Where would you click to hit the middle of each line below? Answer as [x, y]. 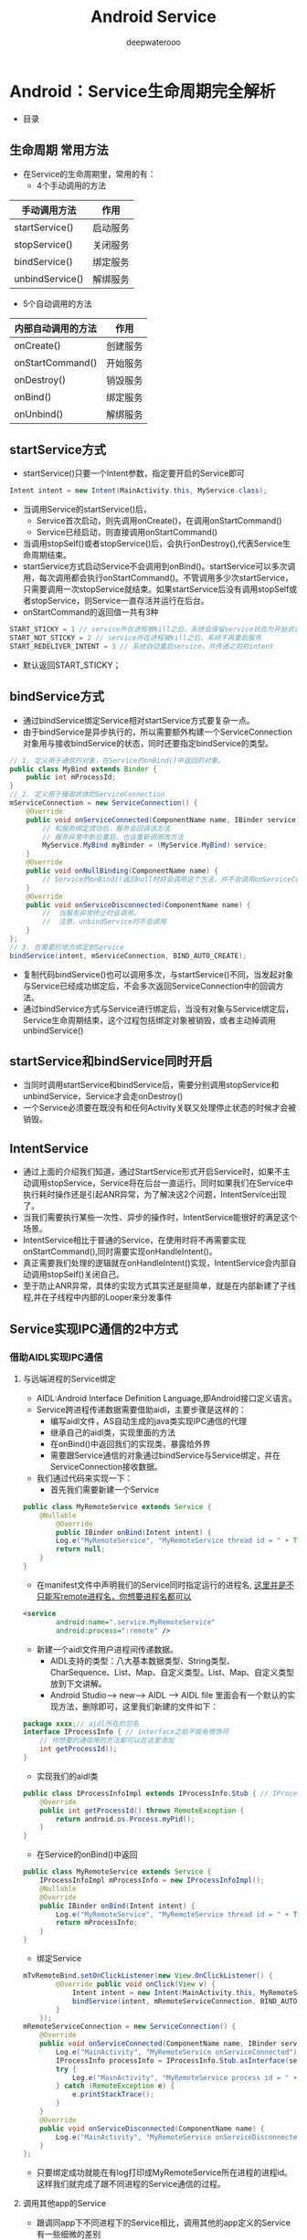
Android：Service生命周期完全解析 [143, 91]
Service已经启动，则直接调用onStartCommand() [127, 533]
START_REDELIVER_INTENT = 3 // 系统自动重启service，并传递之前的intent [142, 646]
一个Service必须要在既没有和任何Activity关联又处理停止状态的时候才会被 [159, 1108]
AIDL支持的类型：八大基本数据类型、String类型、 [143, 1661]
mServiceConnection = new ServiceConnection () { [104, 803]
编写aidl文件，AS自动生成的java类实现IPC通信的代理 [148, 1421]
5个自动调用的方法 [58, 303]
